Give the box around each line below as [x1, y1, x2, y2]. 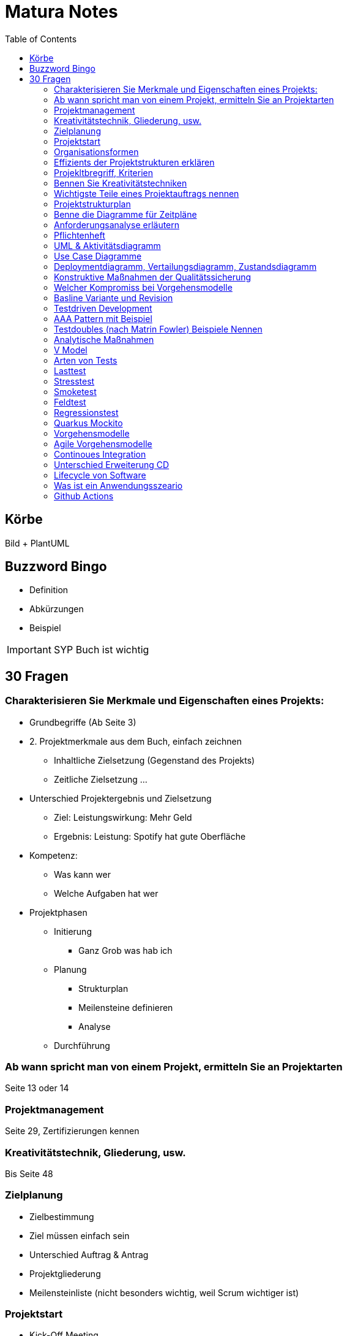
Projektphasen [29, 907, 88, 918]
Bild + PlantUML [5, 537, 70, 548]
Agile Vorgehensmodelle [54, 438, 152, 449]
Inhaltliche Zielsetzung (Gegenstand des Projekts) [54, 754, 255, 766]
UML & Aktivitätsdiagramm [54, 240, 161, 251]
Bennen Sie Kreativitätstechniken [54, 177, 187, 188]
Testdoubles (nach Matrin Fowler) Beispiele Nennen [54, 323, 263, 334]
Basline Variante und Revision [54, 292, 173, 303]
